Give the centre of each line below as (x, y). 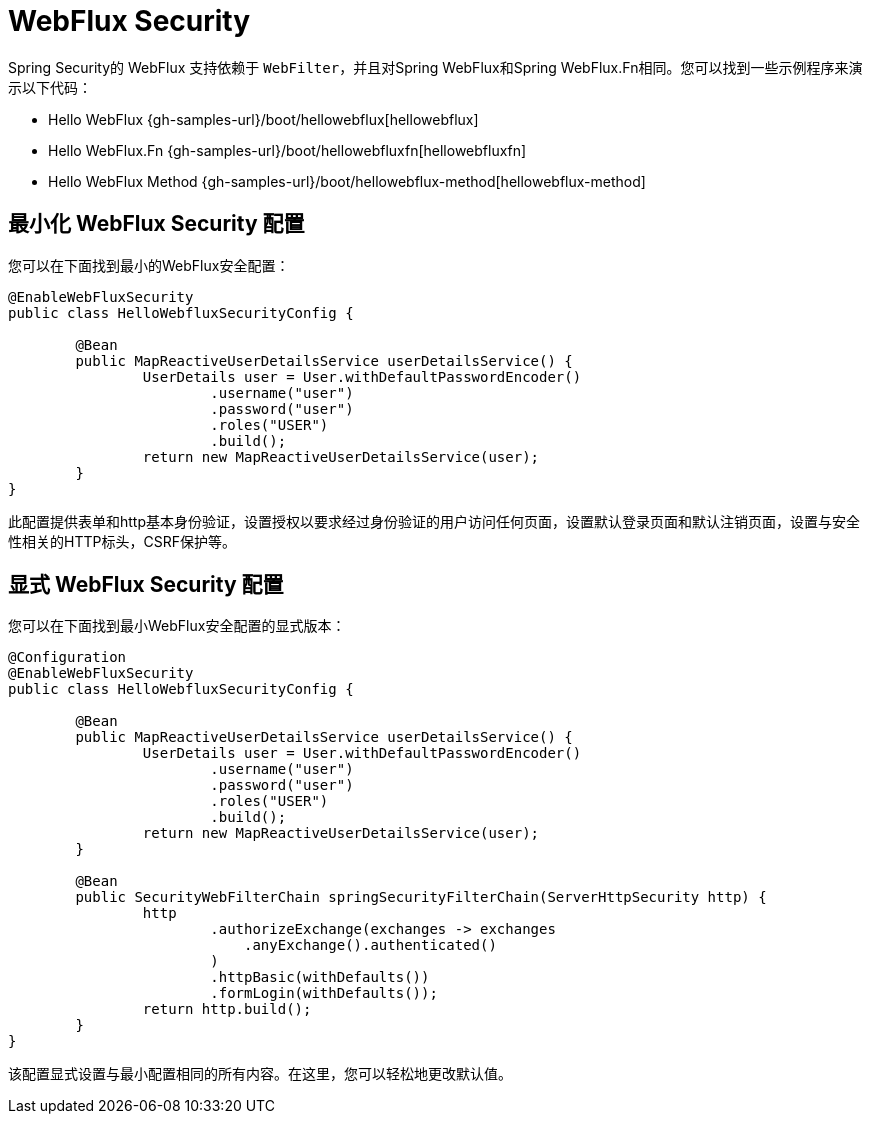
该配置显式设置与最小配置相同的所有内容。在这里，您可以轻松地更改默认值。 (260, 1074)
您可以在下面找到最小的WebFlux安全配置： (149, 265)
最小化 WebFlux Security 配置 (156, 224)
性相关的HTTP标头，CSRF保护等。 (122, 541)
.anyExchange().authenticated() (370, 945)
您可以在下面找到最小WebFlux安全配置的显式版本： (177, 626)
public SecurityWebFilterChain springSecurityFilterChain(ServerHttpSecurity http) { (421, 897)
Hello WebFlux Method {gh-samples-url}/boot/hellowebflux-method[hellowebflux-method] (347, 181)
